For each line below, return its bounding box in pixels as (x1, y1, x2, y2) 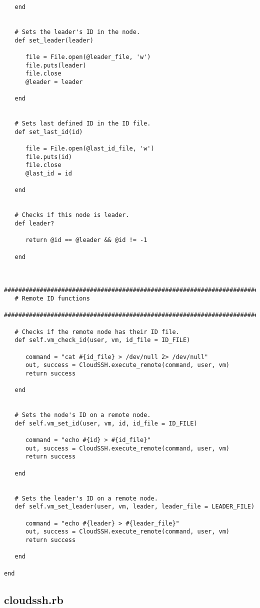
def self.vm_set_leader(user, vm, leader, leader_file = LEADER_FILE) (14, 503, 255, 510)
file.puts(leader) (25, 61, 86, 69)
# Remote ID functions (14, 294, 90, 302)
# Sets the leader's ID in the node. (14, 28, 140, 35)
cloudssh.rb (4, 591, 63, 607)
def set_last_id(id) (14, 128, 83, 135)
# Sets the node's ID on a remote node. (14, 411, 151, 419)
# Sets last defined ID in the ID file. (14, 120, 151, 127)
